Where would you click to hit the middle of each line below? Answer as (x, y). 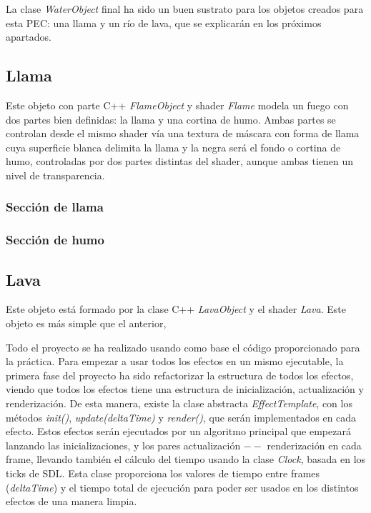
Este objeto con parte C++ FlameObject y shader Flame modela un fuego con (177, 105)
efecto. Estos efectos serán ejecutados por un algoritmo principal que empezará (178, 431)
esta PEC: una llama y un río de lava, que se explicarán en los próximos (164, 23)
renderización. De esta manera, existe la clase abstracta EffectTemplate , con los (179, 403)
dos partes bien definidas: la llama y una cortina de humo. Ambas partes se (171, 119)
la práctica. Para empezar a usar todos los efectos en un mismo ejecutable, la (175, 361)
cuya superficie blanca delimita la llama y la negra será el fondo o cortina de (173, 147)
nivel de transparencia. (55, 175)
